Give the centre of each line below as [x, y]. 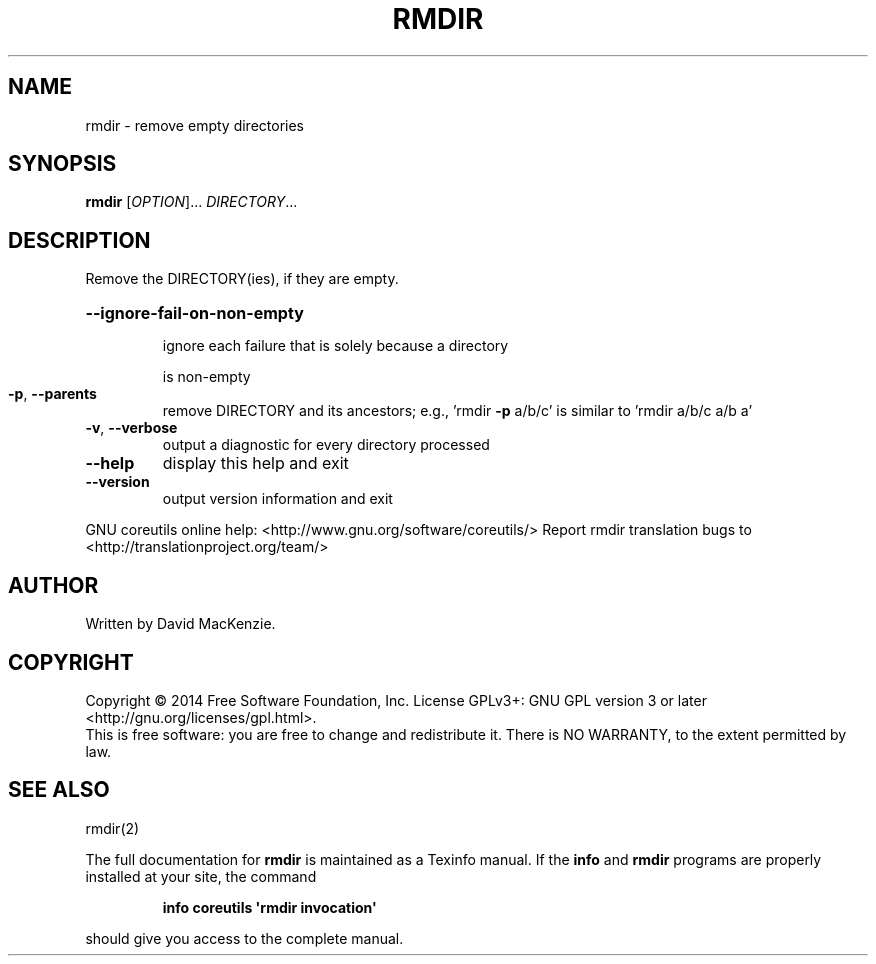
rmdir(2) [112, 828]
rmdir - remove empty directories [194, 125]
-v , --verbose [131, 428]
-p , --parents [52, 394]
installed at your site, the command [201, 876]
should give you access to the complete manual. [244, 938]
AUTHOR [53, 585]
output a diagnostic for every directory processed [326, 445]
